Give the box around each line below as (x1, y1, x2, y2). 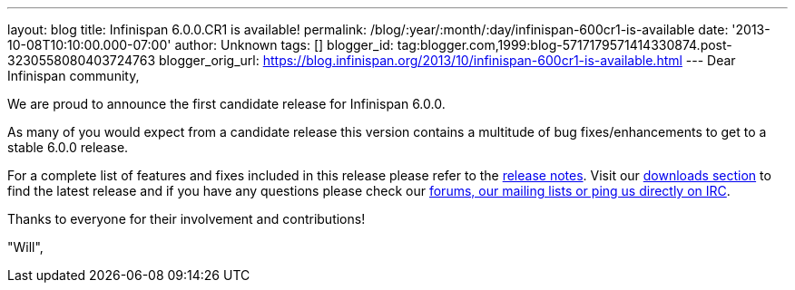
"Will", (7, 239, 44, 255)
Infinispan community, (7, 68, 140, 83)
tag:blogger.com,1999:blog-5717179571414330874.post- (397, 37, 732, 53)
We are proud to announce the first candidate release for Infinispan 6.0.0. (7, 96, 446, 111)
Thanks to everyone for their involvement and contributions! (7, 211, 366, 227)
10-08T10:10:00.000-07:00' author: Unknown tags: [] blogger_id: (7, 37, 394, 53)
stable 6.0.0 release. (7, 140, 129, 155)
